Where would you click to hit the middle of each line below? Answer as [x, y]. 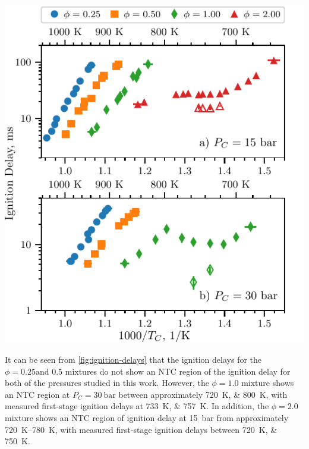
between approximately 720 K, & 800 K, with [203, 394]
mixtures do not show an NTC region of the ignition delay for [178, 371]
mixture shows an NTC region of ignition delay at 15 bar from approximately [147, 417]
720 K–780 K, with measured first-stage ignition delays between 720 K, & [141, 429]
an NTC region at [37, 394]
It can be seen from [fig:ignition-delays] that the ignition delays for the [133, 359]
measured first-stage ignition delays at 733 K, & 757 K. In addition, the [137, 406]
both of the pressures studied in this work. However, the [107, 383]
